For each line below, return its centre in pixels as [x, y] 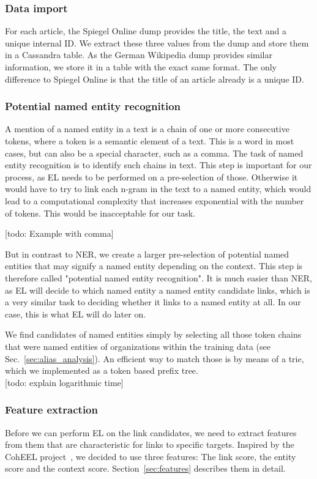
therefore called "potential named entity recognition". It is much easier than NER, [158, 277]
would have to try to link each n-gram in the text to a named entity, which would [158, 189]
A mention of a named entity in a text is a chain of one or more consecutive [147, 129]
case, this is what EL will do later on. [76, 314]
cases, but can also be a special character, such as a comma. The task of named [154, 153]
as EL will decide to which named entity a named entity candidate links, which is [158, 290]
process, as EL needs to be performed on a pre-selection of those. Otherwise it [151, 176]
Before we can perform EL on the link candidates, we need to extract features [151, 432]
